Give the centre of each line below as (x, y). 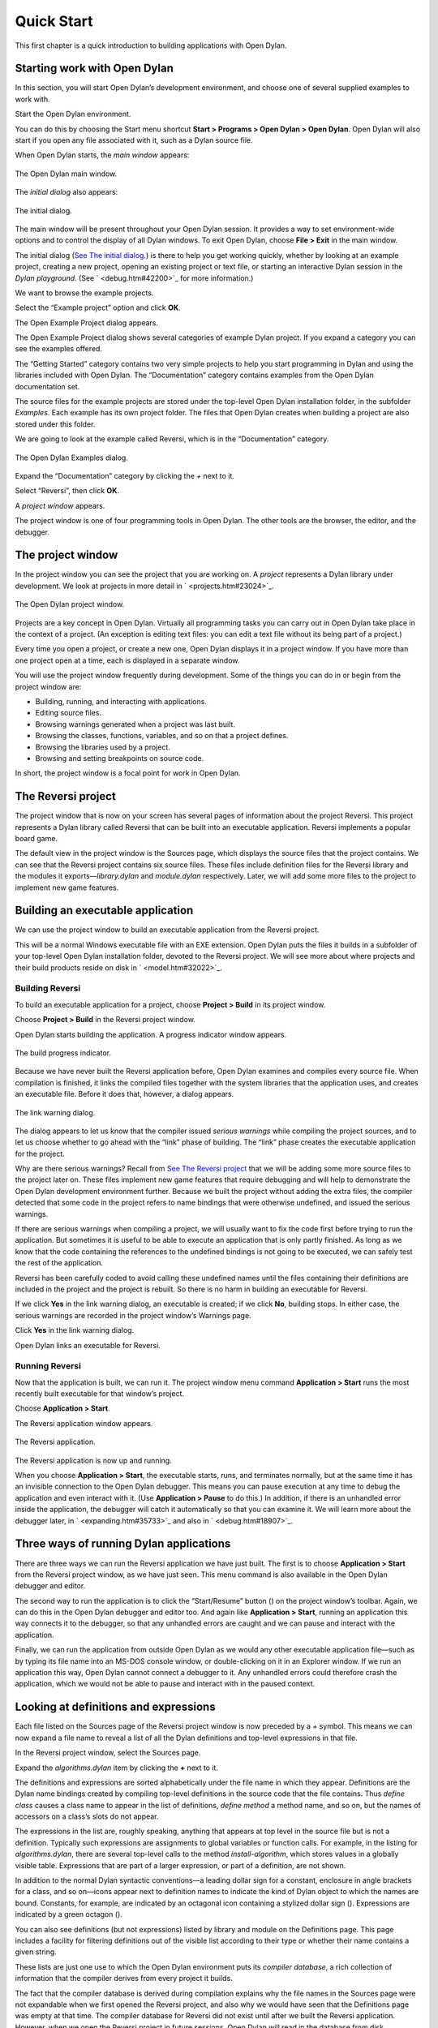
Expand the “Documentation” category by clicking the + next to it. (125, 476)
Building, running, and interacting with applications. (121, 701)
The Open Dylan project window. (70, 604)
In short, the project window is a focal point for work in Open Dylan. (128, 773)
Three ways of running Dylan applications (123, 1544)
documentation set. (47, 386)
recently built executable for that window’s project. (99, 1394)
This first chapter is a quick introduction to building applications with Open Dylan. (151, 45)
